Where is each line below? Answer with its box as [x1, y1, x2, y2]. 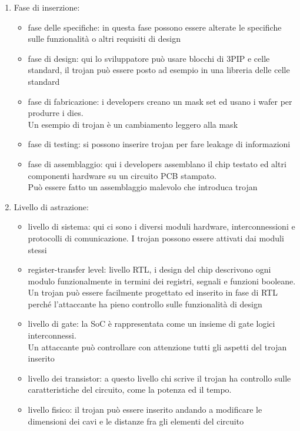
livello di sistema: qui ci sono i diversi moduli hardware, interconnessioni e [28, 220, 295, 233]
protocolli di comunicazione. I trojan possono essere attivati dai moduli [28, 231, 284, 244]
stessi [28, 243, 47, 256]
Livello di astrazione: [14, 200, 89, 213]
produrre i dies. [28, 107, 84, 119]
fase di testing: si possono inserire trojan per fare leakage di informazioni [28, 138, 291, 150]
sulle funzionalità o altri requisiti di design [28, 32, 181, 45]
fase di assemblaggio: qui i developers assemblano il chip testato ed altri [28, 157, 286, 170]
